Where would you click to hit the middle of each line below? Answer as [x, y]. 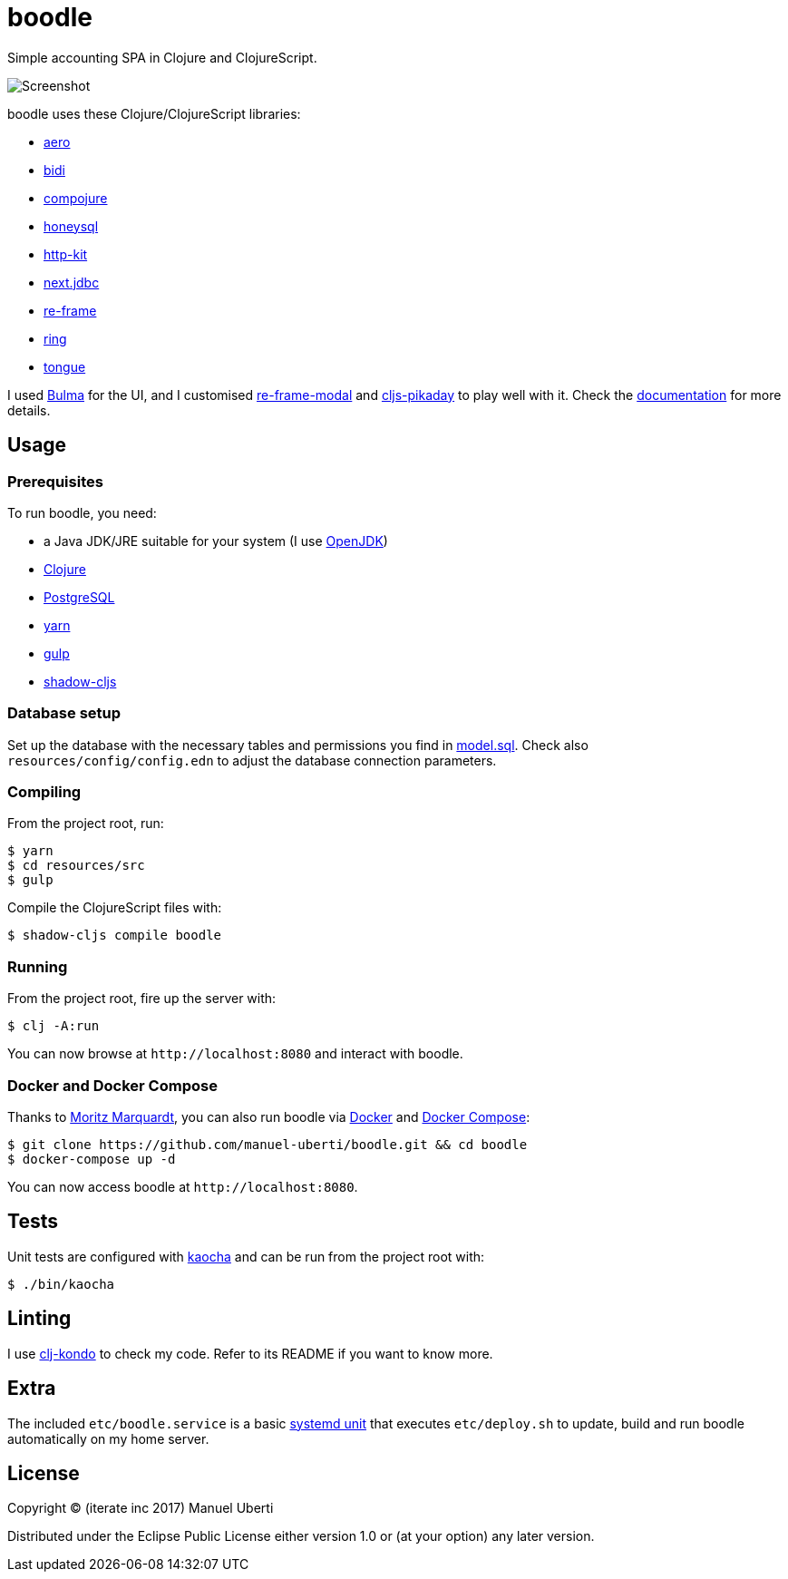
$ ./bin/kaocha [61, 1284]
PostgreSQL [79, 597]
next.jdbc [72, 282]
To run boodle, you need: [82, 512]
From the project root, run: [86, 824]
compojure [76, 198]
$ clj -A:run [54, 1026]
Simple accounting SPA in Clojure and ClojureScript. [162, 57]
